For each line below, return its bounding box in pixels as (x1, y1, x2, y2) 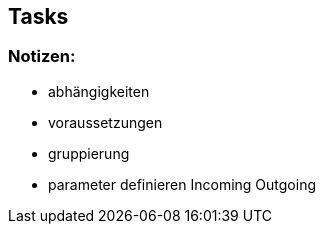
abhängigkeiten (48, 82, 150, 100)
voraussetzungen (48, 113, 163, 131)
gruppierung (48, 144, 130, 162)
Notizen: (8, 46, 76, 67)
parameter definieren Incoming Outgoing (48, 175, 317, 193)
